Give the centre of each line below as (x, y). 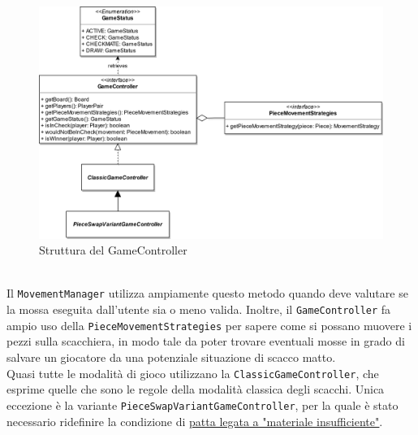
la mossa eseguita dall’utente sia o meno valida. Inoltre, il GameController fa (199, 309)
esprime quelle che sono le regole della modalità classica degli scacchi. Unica (196, 389)
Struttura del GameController (113, 250)
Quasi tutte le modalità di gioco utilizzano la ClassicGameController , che (193, 373)
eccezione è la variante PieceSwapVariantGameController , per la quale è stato (203, 405)
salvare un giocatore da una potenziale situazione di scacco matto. (171, 357)
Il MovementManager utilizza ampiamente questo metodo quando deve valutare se (207, 293)
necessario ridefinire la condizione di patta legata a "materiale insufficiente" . (195, 421)
